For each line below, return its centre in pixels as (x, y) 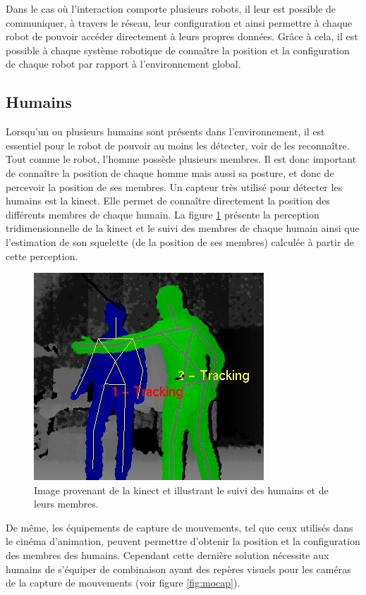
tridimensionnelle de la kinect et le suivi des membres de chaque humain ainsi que (183, 228)
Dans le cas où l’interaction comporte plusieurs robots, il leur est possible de (171, 8)
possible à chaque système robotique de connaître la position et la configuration (178, 50)
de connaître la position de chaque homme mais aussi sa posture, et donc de (170, 172)
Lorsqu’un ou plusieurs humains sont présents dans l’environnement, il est (165, 131)
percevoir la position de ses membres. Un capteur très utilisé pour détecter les (174, 186)
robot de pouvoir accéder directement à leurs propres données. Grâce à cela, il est (182, 36)
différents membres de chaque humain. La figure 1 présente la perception (163, 214)
